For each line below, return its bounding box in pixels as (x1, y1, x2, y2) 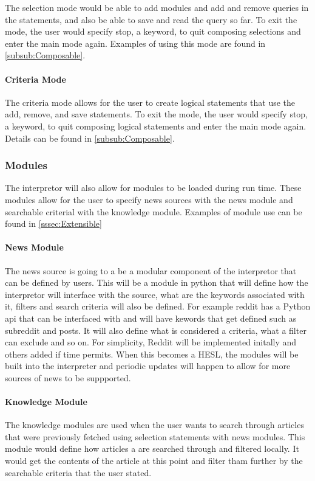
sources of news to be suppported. (5, 371, 131, 384)
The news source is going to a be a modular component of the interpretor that (5, 264, 297, 277)
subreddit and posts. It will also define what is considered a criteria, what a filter (5, 324, 307, 336)
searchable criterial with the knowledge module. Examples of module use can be (5, 205, 302, 218)
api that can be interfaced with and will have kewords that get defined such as (5, 311, 297, 324)
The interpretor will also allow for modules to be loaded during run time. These (5, 181, 302, 194)
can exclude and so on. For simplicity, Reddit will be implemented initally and (5, 336, 297, 348)
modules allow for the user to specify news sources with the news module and (5, 193, 293, 206)
